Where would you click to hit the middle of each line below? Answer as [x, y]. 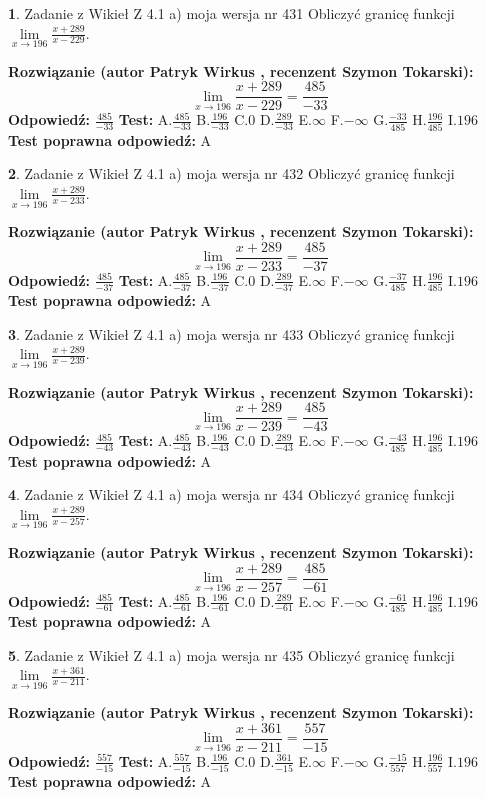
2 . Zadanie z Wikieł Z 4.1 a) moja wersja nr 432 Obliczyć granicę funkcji [231, 173]
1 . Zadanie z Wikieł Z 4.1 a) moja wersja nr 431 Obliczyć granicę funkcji [231, 13]
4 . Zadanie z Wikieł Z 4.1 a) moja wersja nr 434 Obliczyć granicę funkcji [231, 494]
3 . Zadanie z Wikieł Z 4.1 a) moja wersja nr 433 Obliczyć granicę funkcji [231, 333]
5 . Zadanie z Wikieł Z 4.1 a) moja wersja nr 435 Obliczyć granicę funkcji [231, 654]
